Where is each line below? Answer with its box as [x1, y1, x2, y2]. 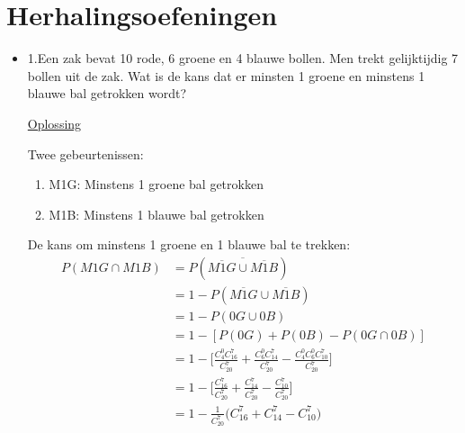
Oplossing [27, 113, 82, 132]
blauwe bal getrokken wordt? [27, 84, 187, 103]
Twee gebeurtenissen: [27, 144, 144, 163]
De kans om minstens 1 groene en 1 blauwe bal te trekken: [27, 235, 351, 254]
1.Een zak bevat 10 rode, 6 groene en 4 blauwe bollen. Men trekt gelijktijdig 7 [27, 49, 459, 68]
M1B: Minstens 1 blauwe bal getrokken [49, 204, 264, 223]
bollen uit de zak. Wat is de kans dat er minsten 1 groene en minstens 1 [27, 66, 425, 85]
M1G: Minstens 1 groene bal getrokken [49, 175, 264, 194]
